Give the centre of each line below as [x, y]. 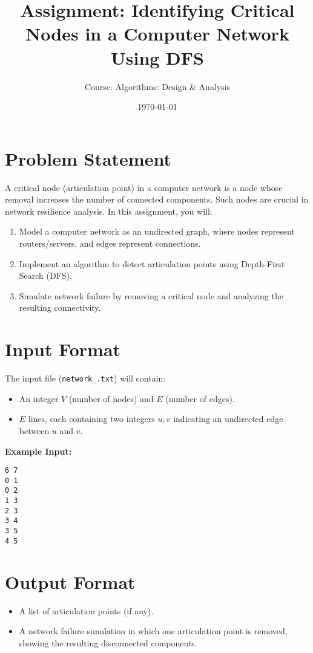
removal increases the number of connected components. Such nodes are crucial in [157, 199]
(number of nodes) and [111, 398]
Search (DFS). [45, 275]
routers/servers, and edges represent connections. [110, 243]
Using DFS [157, 57]
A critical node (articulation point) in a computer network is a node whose [144, 187]
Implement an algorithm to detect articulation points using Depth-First [152, 263]
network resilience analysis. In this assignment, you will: [109, 211]
